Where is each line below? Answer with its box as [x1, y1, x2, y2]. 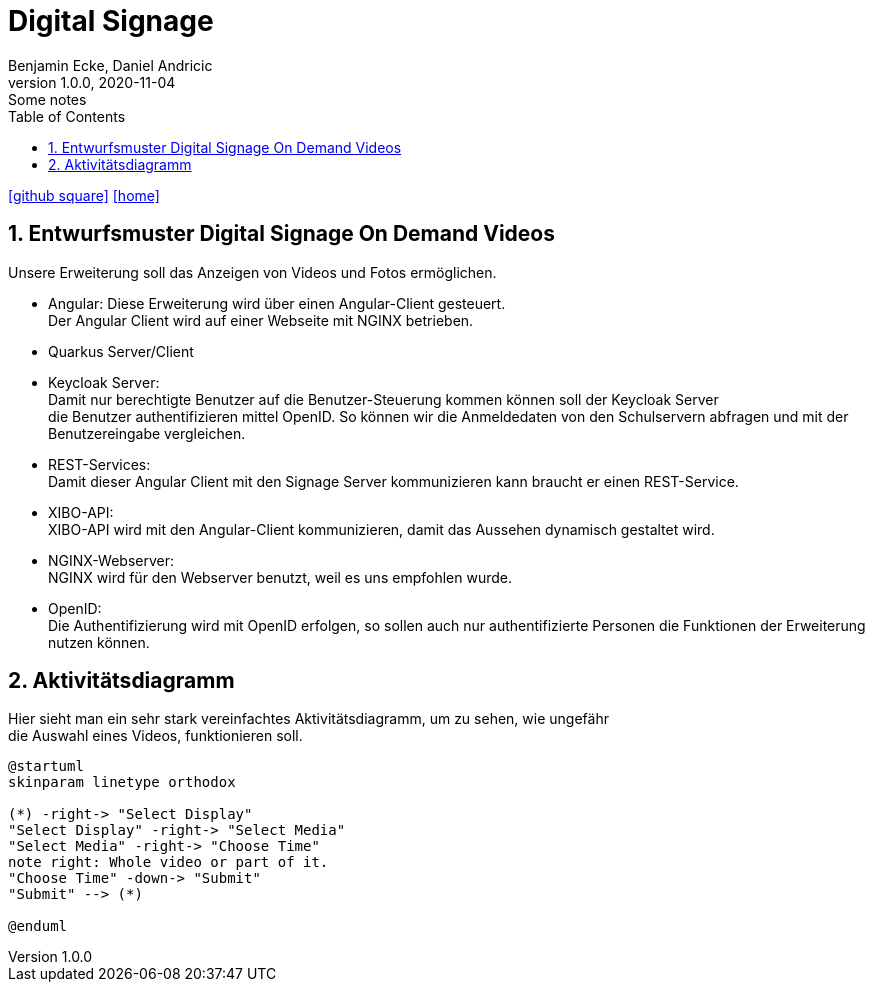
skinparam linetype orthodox [8, 774, 236, 791]
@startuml [8, 758, 84, 775]
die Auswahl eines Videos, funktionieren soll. [8, 727, 303, 745]
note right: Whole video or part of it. [8, 854, 329, 871]
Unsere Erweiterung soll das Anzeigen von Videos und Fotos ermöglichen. [8, 263, 497, 281]
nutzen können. [48, 633, 150, 651]
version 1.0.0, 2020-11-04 [8, 73, 176, 91]
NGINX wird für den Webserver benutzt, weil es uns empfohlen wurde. [48, 568, 512, 586]
